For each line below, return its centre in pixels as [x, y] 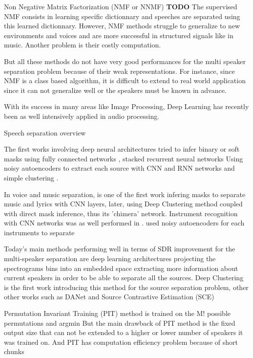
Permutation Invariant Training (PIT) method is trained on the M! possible [117, 313]
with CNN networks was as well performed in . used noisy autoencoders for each [124, 223]
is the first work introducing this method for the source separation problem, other [126, 287]
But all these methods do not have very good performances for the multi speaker [125, 61]
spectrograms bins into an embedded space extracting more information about [121, 268]
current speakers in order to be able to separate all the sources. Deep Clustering [124, 278]
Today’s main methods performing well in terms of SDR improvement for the [120, 249]
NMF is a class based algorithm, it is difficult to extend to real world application [125, 80]
